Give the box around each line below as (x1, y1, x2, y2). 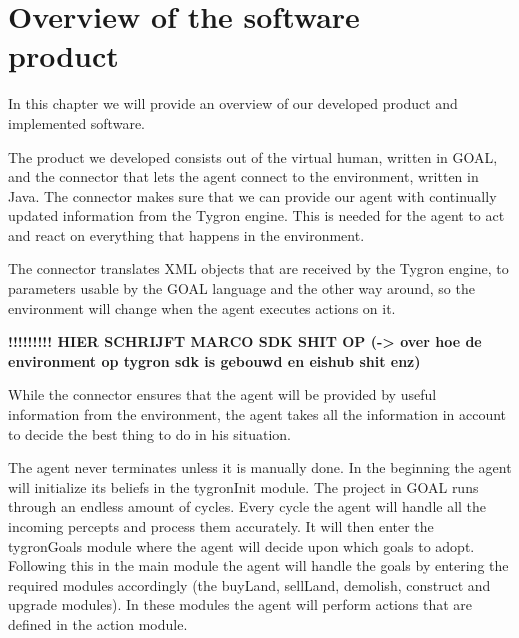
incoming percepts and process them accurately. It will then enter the (8, 516, 434, 536)
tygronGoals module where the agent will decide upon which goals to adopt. (8, 535, 475, 556)
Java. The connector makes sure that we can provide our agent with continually (8, 185, 497, 206)
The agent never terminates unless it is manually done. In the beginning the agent (8, 457, 512, 478)
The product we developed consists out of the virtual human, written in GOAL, (8, 146, 498, 167)
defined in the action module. (8, 613, 188, 634)
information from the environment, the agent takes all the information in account (8, 404, 507, 425)
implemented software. (8, 112, 145, 133)
